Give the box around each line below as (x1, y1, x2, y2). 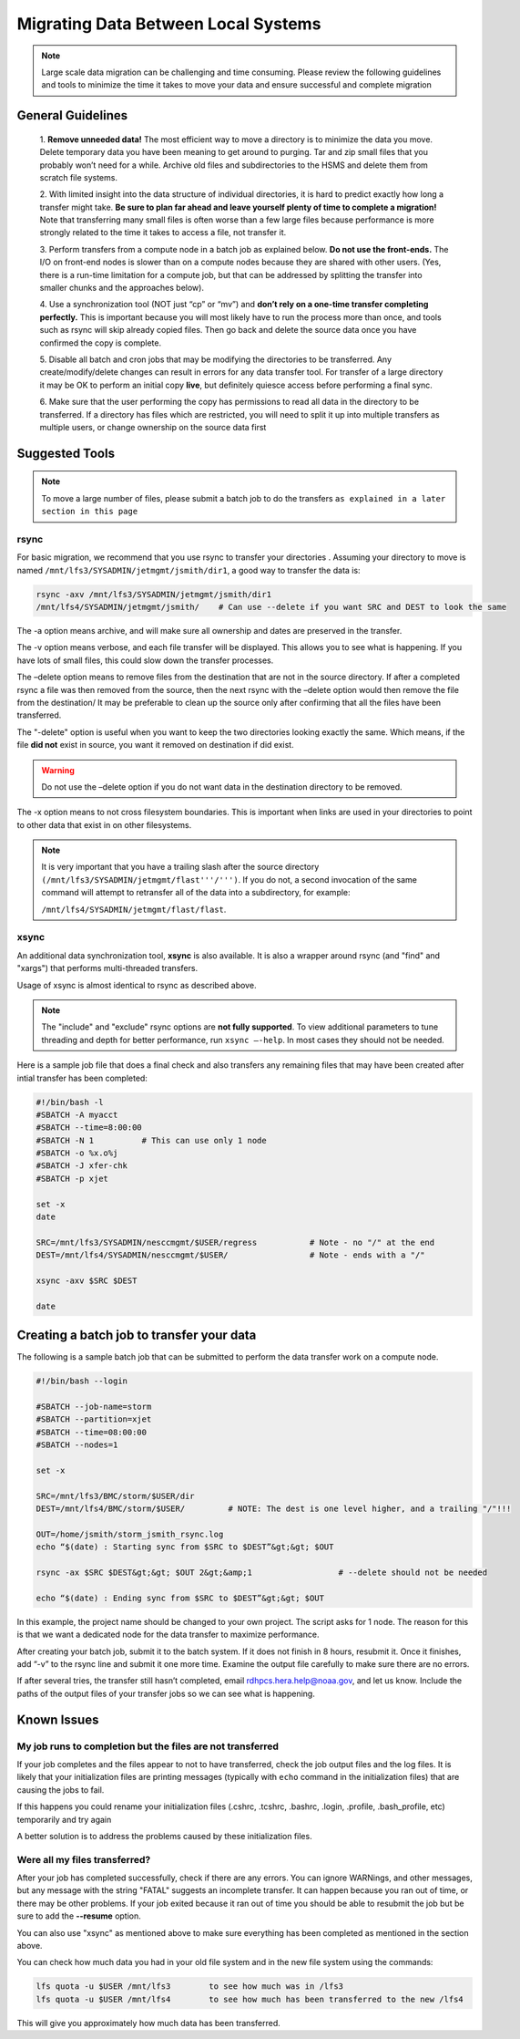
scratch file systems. (39, 171, 118, 182)
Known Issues (16, 1712, 99, 1727)
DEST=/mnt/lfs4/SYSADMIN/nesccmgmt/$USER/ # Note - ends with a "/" (36, 1250, 425, 1260)
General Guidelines (16, 108, 127, 123)
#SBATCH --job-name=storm (36, 1402, 152, 1413)
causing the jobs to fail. (16, 1784, 105, 1796)
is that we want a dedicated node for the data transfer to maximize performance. (16, 1629, 320, 1641)
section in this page (41, 506, 138, 517)
